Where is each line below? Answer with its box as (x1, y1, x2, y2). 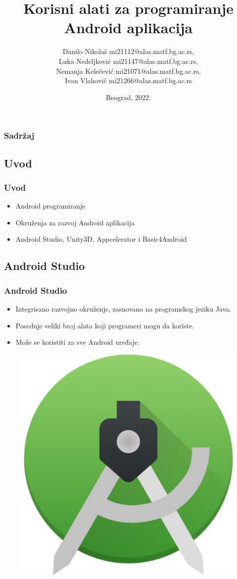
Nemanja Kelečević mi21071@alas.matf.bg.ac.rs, (56, 65, 201, 76)
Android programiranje (15, 201, 85, 211)
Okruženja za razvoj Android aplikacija (15, 217, 135, 227)
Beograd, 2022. (106, 92, 151, 102)
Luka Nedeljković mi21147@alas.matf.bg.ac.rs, (59, 55, 198, 66)
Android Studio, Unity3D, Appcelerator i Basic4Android (15, 234, 187, 244)
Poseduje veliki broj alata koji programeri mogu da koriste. (15, 320, 194, 330)
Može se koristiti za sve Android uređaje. (15, 337, 140, 347)
